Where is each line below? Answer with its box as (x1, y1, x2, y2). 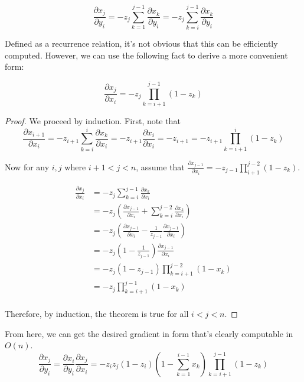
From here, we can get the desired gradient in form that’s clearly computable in (5, 327, 293, 339)
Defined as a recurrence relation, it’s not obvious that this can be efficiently (5, 37, 278, 50)
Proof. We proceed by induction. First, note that (5, 115, 181, 127)
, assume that (136, 160, 185, 173)
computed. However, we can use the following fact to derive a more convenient (5, 48, 288, 61)
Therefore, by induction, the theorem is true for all (5, 307, 189, 320)
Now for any (5, 160, 50, 173)
